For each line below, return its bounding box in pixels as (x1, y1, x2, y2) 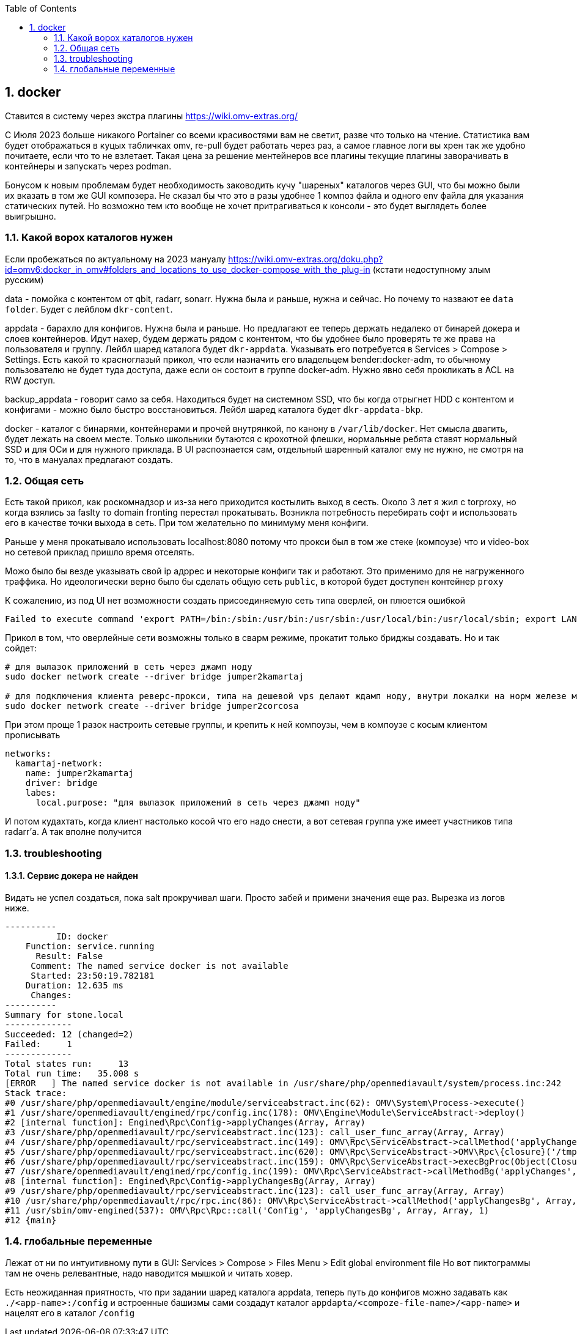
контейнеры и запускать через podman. (5, 160, 172, 171)
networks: (5, 749, 51, 759)
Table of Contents (5, 3, 77, 13)
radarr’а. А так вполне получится (5, 826, 142, 837)
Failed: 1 (5, 1039, 72, 1049)
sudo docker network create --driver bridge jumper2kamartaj (5, 672, 304, 682)
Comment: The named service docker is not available (31, 960, 288, 971)
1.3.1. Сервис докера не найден (5, 870, 139, 881)
